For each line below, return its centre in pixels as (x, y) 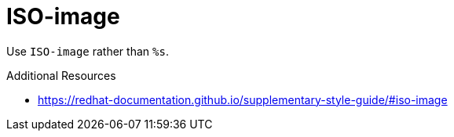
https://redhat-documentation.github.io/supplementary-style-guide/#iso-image (243, 99)
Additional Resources (61, 75)
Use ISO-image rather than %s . (88, 51)
